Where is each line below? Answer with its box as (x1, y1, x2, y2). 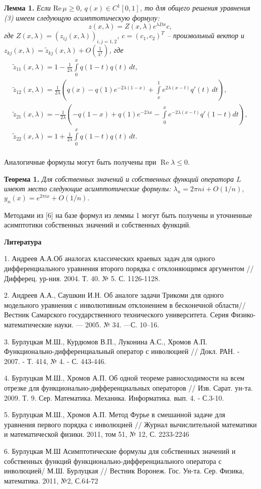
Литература (4, 236, 42, 247)
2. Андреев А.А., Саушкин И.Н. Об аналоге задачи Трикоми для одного (4, 290, 224, 300)
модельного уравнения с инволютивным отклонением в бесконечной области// (4, 299, 246, 310)
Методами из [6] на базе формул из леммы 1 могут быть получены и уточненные (4, 209, 252, 220)
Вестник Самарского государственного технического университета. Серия (4, 309, 229, 320)
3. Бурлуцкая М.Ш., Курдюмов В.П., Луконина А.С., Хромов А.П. (4, 336, 208, 346)
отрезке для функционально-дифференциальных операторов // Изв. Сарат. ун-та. (4, 383, 253, 393)
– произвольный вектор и (167, 30, 244, 41)
